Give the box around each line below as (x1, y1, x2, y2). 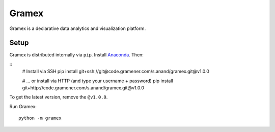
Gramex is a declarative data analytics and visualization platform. (9, 25, 146, 31)
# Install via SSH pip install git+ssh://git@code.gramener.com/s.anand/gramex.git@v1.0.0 (22, 69, 210, 75)
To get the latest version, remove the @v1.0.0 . (9, 94, 108, 100)
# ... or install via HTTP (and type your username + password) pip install (22, 78, 173, 84)
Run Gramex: (9, 103, 37, 109)
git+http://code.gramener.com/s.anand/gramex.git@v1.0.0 (22, 85, 145, 91)
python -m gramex (18, 115, 62, 121)
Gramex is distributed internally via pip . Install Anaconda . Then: (9, 52, 144, 58)
